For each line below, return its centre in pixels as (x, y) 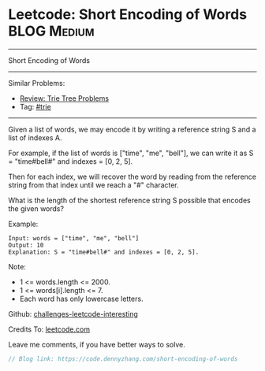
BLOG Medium (51, 31)
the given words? (36, 208)
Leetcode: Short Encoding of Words (127, 15)
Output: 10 (26, 245)
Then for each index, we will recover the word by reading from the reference (132, 176)
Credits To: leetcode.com (49, 329)
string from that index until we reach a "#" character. (93, 185)
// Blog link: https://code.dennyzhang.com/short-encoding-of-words (123, 359)
